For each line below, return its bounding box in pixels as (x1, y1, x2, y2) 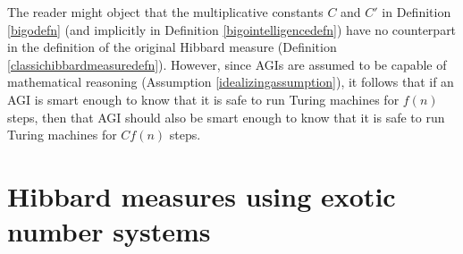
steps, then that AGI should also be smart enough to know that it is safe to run (7, 107, 445, 126)
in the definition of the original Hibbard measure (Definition (7, 38, 337, 56)
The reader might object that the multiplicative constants (7, 3, 324, 21)
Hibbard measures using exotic (7, 177, 396, 214)
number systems (7, 213, 211, 250)
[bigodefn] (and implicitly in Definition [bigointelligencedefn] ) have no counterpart (7, 20, 457, 38)
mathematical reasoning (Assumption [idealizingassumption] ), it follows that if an (7, 72, 454, 91)
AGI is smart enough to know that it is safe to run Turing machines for (7, 89, 400, 108)
